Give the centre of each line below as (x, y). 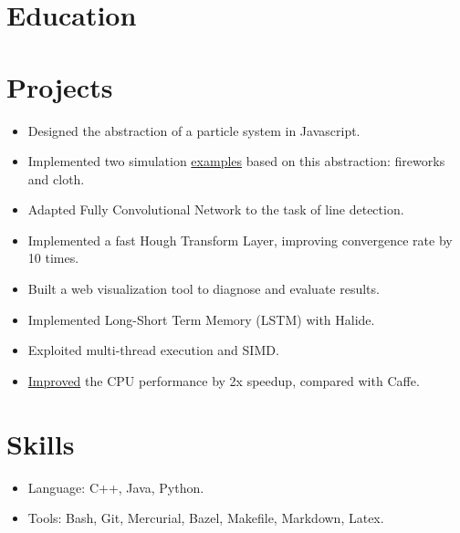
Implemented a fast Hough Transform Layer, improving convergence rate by (240, 240)
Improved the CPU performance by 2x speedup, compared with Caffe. (224, 380)
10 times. (53, 258)
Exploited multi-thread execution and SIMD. (153, 350)
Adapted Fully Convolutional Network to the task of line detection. (216, 209)
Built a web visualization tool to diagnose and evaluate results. (204, 289)
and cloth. (56, 178)
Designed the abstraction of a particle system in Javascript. (194, 130)
